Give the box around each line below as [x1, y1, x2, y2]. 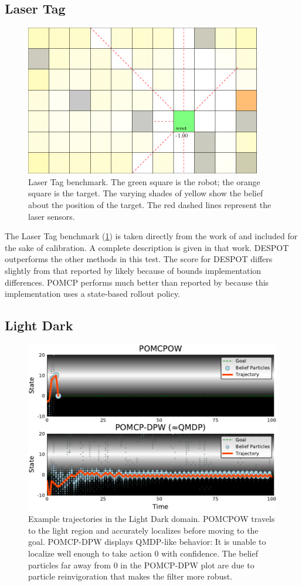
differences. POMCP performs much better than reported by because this [5, 276, 269, 288]
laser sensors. [28, 210, 75, 222]
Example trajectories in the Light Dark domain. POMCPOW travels [28, 513, 275, 525]
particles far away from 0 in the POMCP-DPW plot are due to [28, 558, 255, 571]
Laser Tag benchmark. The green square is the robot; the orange [28, 175, 260, 187]
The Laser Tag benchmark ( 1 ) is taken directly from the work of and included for [5, 230, 298, 242]
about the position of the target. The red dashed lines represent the [28, 198, 272, 210]
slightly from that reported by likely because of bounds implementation [5, 264, 262, 276]
